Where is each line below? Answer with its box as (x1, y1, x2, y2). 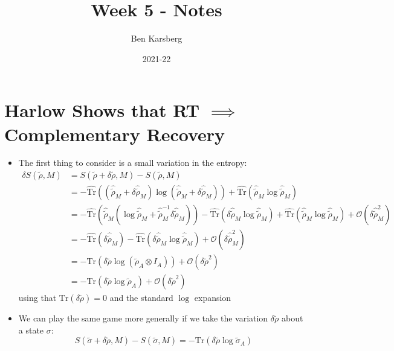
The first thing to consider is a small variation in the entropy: (18, 156, 247, 169)
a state (18, 323, 44, 336)
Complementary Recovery (4, 121, 225, 146)
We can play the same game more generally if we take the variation (18, 312, 268, 324)
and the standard (109, 291, 173, 304)
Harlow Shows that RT (4, 98, 200, 122)
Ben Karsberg (131, 32, 182, 45)
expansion (194, 291, 231, 304)
